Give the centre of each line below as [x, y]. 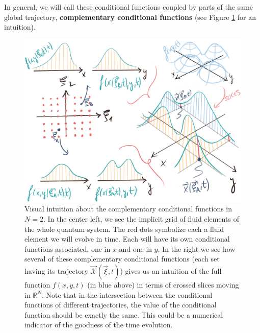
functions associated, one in [68, 248]
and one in [136, 248]
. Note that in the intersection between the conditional [127, 294]
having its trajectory [57, 270]
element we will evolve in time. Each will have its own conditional [127, 239]
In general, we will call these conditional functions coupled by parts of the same [129, 7]
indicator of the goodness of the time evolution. [99, 325]
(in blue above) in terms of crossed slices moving [163, 284]
